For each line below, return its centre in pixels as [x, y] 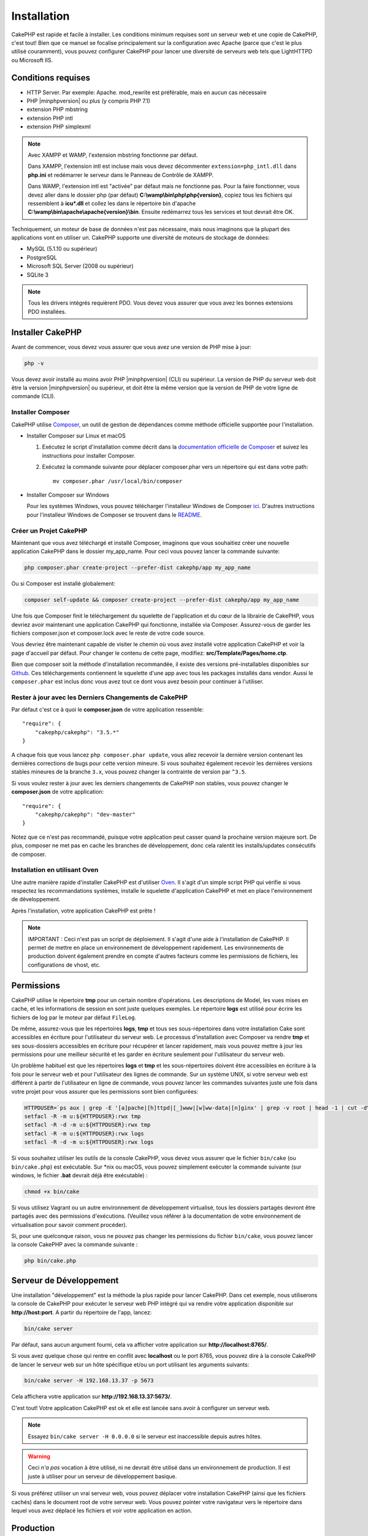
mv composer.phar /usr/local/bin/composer [118, 481]
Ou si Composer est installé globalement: [63, 584]
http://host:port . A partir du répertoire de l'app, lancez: [82, 1312]
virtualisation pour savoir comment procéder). [69, 1224]
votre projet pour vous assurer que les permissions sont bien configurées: [105, 1091]
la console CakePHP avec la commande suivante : [75, 1245]
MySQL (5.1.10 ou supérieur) [62, 249]
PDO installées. [47, 312]
